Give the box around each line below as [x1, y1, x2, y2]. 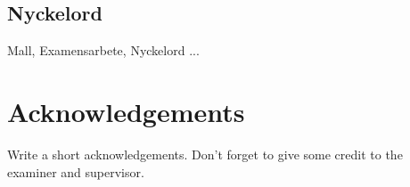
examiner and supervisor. [7, 162, 144, 181]
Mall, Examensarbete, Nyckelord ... [7, 41, 200, 60]
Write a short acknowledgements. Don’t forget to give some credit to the [7, 144, 403, 163]
